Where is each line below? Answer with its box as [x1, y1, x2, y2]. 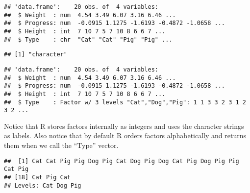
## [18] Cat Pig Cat [4, 173, 71, 181]
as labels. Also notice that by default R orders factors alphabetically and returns [4, 130, 246, 141]
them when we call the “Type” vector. [4, 140, 119, 150]
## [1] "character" [4, 51, 67, 58]
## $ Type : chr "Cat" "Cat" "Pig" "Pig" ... [4, 36, 173, 43]
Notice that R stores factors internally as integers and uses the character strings [4, 121, 244, 131]
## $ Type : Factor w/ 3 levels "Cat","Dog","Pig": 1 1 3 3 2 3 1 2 [4, 98, 246, 106]
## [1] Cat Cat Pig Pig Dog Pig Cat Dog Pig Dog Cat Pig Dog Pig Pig [4, 157, 239, 165]
